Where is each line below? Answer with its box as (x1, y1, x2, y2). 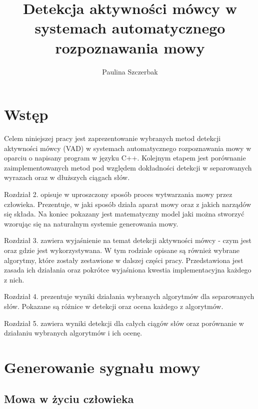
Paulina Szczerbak (102, 66, 158, 76)
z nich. (4, 274, 24, 284)
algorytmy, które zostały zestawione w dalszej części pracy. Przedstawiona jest (4, 254, 243, 265)
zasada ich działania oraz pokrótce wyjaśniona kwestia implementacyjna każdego (4, 264, 251, 275)
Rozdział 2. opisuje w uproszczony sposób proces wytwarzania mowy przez (4, 189, 232, 199)
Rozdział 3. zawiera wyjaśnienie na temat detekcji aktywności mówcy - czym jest (4, 235, 252, 245)
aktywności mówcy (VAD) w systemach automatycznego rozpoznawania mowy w (4, 142, 251, 153)
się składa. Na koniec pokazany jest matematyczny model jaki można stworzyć (4, 208, 244, 219)
